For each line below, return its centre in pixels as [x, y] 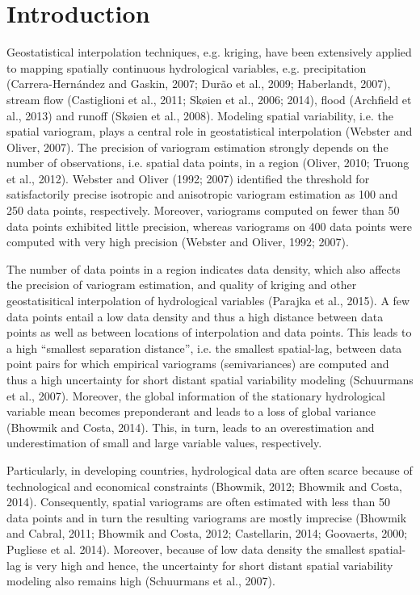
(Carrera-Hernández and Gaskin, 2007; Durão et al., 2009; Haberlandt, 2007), [199, 84]
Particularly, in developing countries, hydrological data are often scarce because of [210, 469]
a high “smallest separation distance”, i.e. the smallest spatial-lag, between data [204, 348]
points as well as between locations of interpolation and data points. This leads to [209, 332]
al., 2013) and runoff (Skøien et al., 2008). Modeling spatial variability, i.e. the [200, 115]
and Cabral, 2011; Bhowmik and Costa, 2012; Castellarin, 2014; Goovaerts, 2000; [207, 533]
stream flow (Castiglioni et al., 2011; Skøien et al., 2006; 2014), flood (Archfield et [209, 99]
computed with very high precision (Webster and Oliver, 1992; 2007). [178, 242]
